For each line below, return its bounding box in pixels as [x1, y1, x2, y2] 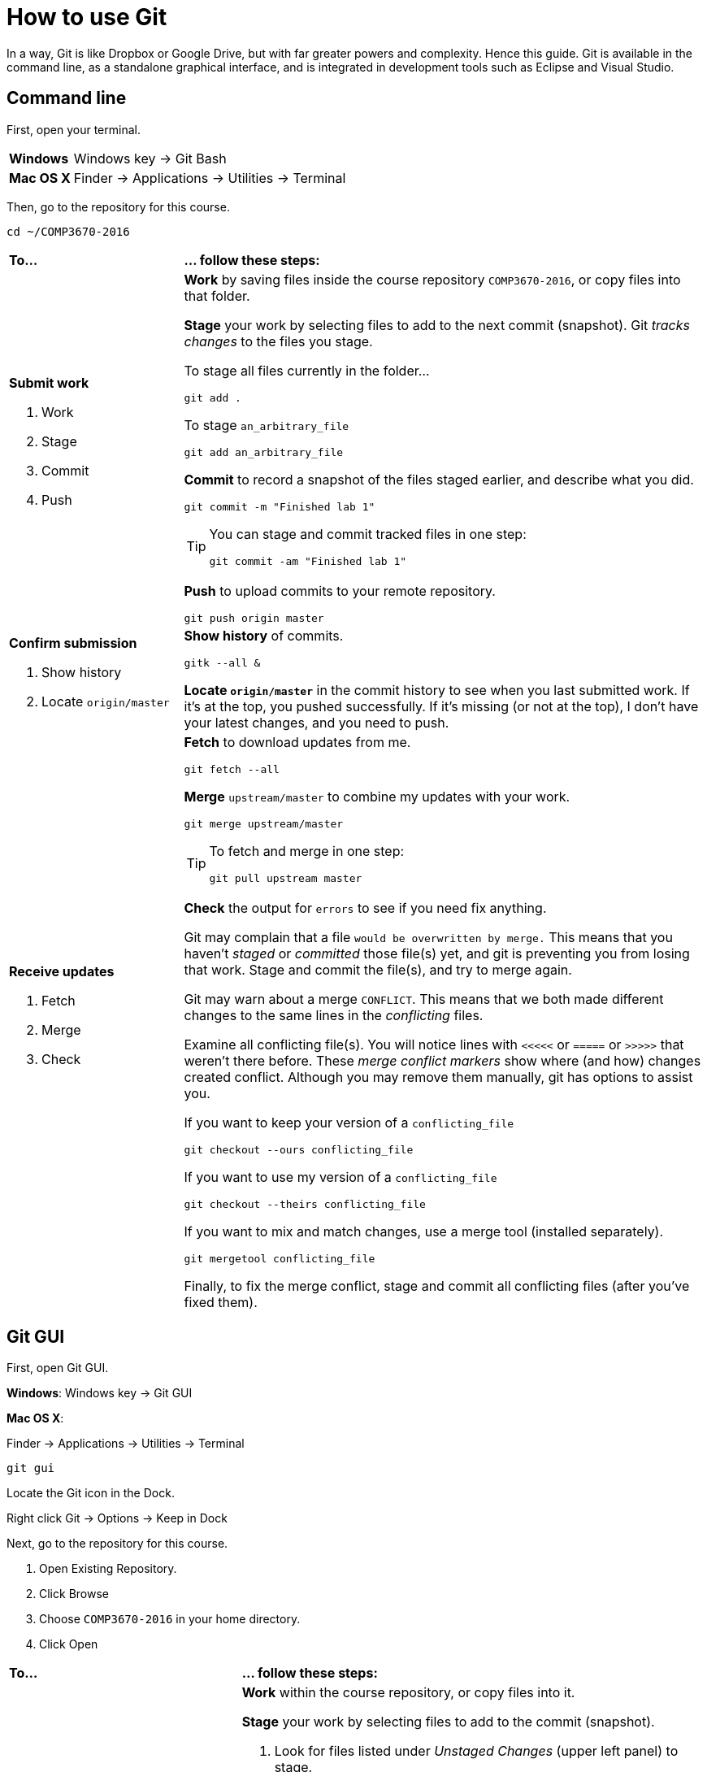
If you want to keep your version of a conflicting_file [184, 1114, 514, 1131]
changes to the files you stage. [184, 332, 373, 350]
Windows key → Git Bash [73, 150, 227, 167]
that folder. [184, 287, 250, 304]
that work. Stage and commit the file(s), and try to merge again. [184, 961, 572, 978]
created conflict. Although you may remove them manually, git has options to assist [184, 1068, 693, 1085]
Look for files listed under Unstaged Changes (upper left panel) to [274, 1743, 679, 1760]
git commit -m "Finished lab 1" [184, 500, 375, 513]
